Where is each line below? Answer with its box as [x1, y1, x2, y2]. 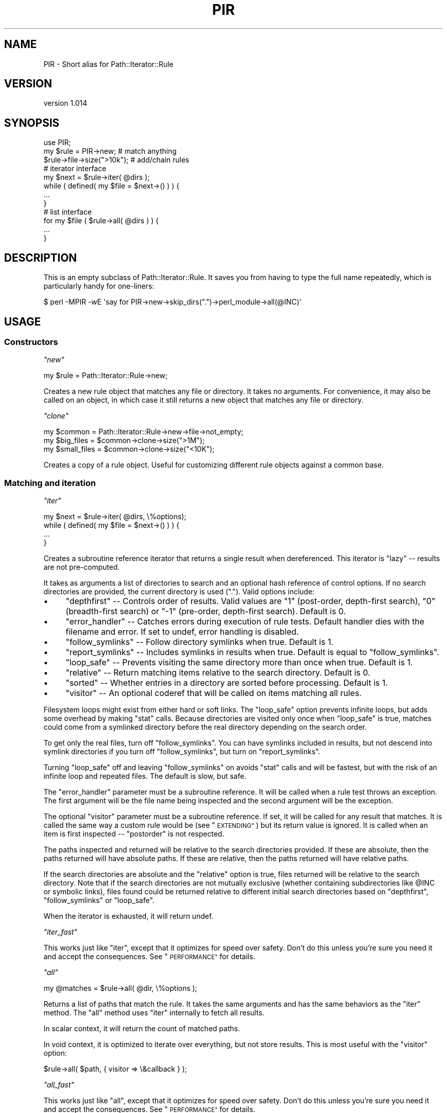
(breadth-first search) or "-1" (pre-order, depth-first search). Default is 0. [65, 606, 346, 617]
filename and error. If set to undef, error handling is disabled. [65, 627, 299, 637]
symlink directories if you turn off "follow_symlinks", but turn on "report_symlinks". [43, 747, 320, 756]
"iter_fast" [43, 927, 78, 937]
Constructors [4, 336, 58, 347]
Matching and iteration [4, 477, 96, 488]
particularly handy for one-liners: [43, 282, 155, 291]
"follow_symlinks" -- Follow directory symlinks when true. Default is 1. [65, 637, 334, 647]
